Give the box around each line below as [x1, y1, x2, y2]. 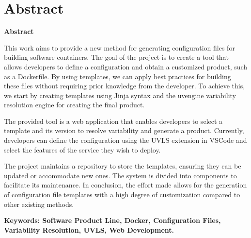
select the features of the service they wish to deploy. [4, 144, 161, 154]
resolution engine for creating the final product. [4, 100, 145, 110]
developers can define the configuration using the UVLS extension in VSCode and [4, 135, 247, 145]
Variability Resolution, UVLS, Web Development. [4, 224, 174, 235]
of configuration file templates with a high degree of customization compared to [4, 189, 240, 200]
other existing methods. [4, 199, 74, 209]
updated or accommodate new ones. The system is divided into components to [4, 170, 237, 180]
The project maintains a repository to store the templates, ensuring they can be [4, 161, 241, 171]
